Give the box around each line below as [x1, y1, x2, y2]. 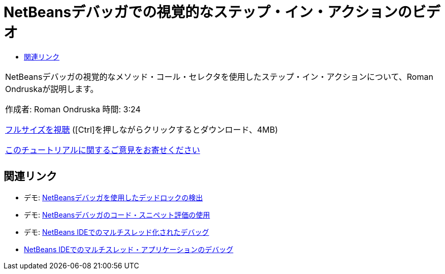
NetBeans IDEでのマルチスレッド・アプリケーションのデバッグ [24, 245, 234, 254]
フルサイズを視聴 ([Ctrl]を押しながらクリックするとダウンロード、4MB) [5, 124, 278, 135]
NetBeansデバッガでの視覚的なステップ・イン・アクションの [4, 4, 412, 21]
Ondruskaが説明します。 [5, 83, 99, 94]
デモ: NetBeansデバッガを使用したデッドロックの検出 [24, 193, 203, 202]
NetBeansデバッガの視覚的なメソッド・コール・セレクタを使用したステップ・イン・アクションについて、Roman [5, 71, 433, 82]
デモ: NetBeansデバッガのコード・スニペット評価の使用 [24, 210, 210, 219]
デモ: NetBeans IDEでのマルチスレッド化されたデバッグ [24, 227, 209, 236]
